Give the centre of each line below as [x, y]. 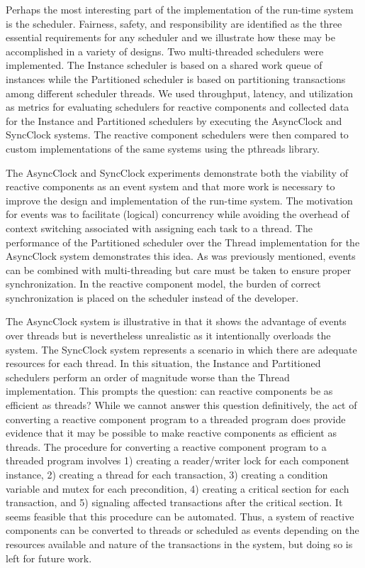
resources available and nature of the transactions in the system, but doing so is [179, 544]
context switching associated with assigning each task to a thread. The [159, 228]
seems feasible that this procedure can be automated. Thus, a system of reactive [180, 516]
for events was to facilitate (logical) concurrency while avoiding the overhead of [178, 214]
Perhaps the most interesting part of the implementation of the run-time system [180, 9]
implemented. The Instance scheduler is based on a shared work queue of [164, 65]
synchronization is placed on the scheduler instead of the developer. [152, 297]
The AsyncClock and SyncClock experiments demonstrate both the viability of [177, 172]
